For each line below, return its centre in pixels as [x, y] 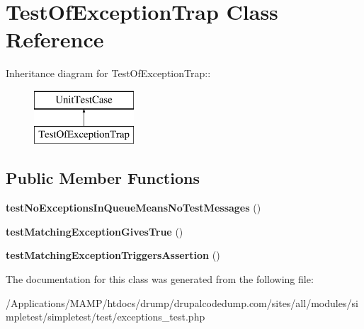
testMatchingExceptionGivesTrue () [95, 231]
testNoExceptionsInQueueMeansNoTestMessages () [133, 208]
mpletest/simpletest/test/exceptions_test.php [106, 317]
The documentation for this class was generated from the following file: [160, 279]
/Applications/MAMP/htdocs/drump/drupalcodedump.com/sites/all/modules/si [182, 302]
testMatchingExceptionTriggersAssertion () [113, 255]
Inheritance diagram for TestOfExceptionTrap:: [108, 73]
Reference [55, 39]
